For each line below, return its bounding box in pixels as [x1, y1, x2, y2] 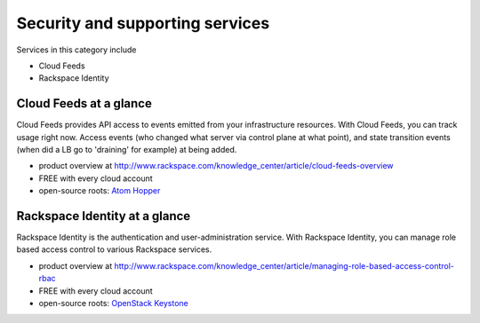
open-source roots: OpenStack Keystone [38, 298, 188, 309]
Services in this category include [16, 44, 137, 55]
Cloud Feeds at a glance [16, 96, 153, 111]
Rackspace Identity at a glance [16, 209, 191, 224]
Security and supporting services [16, 13, 270, 33]
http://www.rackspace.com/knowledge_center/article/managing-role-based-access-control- [114, 260, 455, 271]
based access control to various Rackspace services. [16, 244, 212, 255]
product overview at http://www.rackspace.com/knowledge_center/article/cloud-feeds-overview [38, 161, 395, 171]
